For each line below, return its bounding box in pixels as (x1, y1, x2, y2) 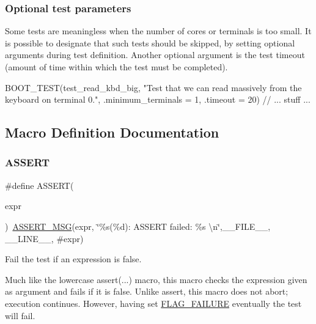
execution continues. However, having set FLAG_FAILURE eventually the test (5, 296, 302, 309)
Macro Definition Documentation (5, 123, 219, 142)
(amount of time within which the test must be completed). (5, 61, 228, 73)
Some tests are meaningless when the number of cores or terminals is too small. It (5, 24, 312, 37)
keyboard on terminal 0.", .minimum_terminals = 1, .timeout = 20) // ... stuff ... (5, 93, 310, 106)
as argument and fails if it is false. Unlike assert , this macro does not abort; (5, 285, 288, 298)
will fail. (5, 309, 35, 322)
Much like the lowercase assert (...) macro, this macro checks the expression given (5, 273, 307, 285)
